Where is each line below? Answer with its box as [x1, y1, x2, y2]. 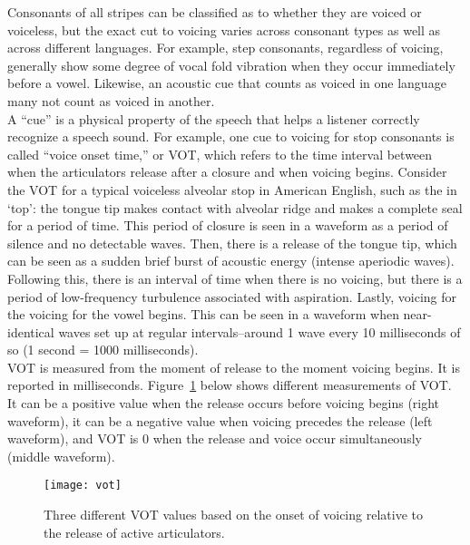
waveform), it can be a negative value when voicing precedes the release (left [7, 411, 433, 430]
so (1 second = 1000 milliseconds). [7, 340, 199, 359]
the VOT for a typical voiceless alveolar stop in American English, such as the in [7, 180, 457, 199]
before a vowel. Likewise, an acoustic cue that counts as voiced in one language [7, 73, 446, 92]
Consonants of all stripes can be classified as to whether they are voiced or [7, 3, 422, 21]
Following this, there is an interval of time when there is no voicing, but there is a [7, 268, 463, 287]
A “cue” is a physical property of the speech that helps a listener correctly [7, 109, 420, 128]
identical [7, 322, 54, 341]
